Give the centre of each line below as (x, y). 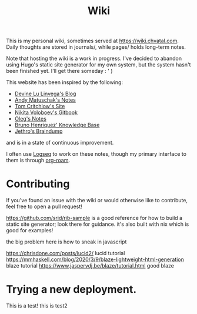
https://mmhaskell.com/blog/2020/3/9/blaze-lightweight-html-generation (95, 259)
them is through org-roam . (38, 161)
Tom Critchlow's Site (40, 106)
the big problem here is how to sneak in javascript (66, 242)
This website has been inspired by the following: (65, 82)
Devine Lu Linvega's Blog (45, 94)
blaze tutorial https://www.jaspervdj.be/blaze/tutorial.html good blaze (90, 266)
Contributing (38, 184)
